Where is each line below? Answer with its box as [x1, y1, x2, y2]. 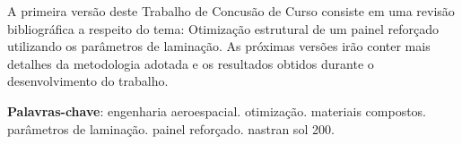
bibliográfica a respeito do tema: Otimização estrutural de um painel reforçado [7, 19, 440, 38]
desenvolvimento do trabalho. [7, 72, 169, 90]
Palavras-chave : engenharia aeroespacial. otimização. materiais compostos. [7, 101, 426, 120]
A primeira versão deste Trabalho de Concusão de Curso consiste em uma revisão [7, 2, 455, 20]
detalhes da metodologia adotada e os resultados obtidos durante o [7, 54, 374, 72]
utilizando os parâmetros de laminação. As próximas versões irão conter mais [7, 37, 431, 55]
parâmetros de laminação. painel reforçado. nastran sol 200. [7, 119, 335, 138]
